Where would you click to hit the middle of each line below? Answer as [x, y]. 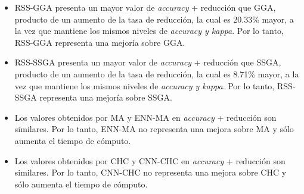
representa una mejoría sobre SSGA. [106, 97]
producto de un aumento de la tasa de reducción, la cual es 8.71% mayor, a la [157, 73]
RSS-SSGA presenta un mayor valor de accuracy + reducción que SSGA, [148, 62]
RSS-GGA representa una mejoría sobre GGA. [100, 42]
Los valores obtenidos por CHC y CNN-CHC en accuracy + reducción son [150, 160]
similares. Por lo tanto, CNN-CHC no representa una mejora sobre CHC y [151, 172]
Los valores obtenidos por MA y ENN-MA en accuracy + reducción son [145, 117]
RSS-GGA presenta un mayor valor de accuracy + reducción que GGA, [145, 7]
